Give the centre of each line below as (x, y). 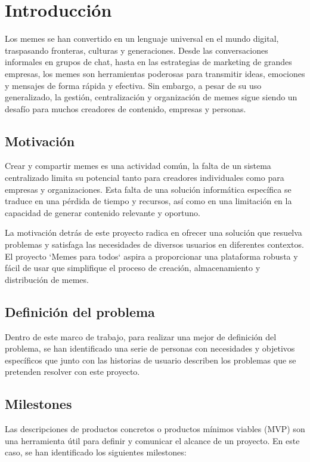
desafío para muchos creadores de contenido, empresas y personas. (125, 108)
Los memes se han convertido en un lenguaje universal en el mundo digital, (142, 38)
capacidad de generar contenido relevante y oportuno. (103, 212)
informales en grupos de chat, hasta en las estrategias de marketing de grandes (148, 62)
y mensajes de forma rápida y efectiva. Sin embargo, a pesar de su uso (133, 85)
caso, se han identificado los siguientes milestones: (96, 452)
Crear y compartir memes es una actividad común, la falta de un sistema (138, 166)
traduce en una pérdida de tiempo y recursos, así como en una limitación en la (148, 201)
